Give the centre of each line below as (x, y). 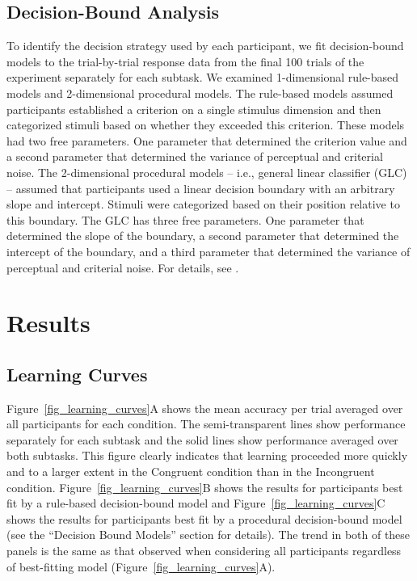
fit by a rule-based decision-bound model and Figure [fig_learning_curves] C (196, 503)
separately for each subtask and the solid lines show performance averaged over (202, 439)
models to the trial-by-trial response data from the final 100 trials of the (185, 61)
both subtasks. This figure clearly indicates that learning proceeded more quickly (207, 455)
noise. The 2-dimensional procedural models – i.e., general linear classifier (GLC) (207, 172)
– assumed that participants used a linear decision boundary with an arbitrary (201, 188)
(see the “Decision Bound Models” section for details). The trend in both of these (208, 535)
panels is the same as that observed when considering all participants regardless (204, 551)
